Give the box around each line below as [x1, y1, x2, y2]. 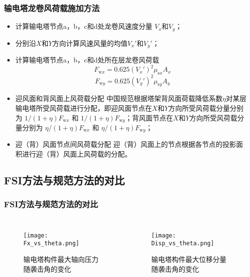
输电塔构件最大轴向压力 [23, 254, 98, 264]
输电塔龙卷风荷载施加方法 [4, 1, 100, 14]
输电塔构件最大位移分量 [151, 254, 227, 264]
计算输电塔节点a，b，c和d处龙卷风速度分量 [15, 21, 153, 31]
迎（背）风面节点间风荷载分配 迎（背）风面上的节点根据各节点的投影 [15, 139, 236, 149]
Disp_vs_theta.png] [151, 240, 214, 247]
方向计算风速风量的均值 [52, 38, 128, 48]
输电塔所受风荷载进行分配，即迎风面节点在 [15, 102, 152, 113]
